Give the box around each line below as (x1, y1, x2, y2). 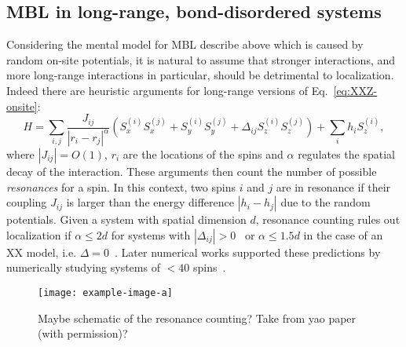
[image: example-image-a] (38, 287, 173, 298)
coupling (6, 194, 47, 210)
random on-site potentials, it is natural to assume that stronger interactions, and (6, 51, 396, 68)
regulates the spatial (298, 146, 396, 162)
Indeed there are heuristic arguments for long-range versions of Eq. (6, 82, 328, 98)
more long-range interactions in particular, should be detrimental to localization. (6, 67, 394, 83)
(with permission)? (38, 325, 128, 342)
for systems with (111, 226, 191, 243)
